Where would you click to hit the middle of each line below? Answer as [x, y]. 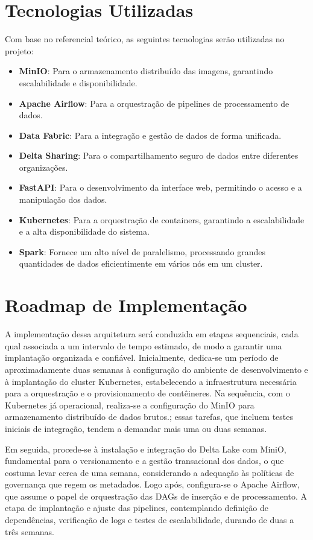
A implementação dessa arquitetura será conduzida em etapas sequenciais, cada [152, 334]
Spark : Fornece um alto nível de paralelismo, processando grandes [142, 251]
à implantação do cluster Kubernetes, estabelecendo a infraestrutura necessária [151, 381]
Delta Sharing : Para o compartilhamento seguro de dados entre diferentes [159, 155]
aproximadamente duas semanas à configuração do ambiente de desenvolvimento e [156, 369]
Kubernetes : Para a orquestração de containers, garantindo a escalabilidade [162, 219]
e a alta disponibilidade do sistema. [84, 231]
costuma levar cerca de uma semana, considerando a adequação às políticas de [150, 472]
